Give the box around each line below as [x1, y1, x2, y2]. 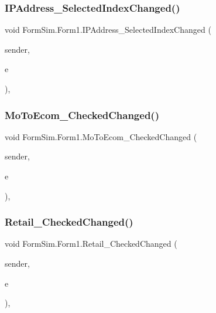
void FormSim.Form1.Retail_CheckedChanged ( [5, 237, 177, 250]
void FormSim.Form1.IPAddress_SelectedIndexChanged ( [5, 23, 211, 36]
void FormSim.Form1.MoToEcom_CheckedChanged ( [5, 130, 197, 142]
